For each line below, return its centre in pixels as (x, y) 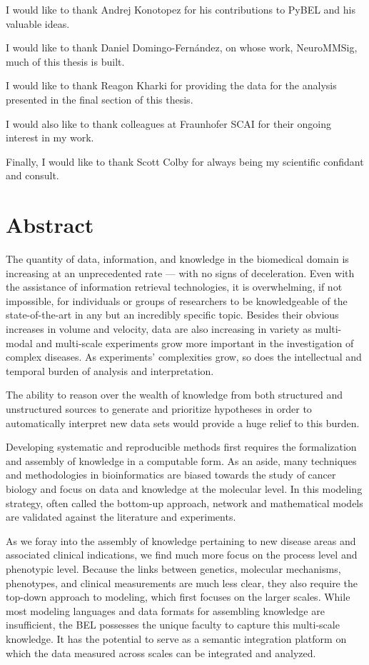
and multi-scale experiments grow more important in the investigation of (195, 342)
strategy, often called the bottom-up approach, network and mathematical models (184, 502)
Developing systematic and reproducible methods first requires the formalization (181, 447)
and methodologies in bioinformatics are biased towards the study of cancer (171, 475)
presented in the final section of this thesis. (100, 99)
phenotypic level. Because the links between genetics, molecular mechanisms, (173, 568)
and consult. (32, 175)
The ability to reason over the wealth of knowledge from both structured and (175, 395)
